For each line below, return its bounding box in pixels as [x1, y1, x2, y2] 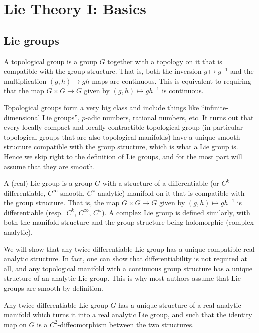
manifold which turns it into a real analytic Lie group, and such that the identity [4, 309, 252, 320]
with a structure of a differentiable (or [102, 178, 219, 188]
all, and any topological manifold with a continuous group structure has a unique [4, 263, 253, 273]
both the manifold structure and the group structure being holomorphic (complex [4, 217, 254, 227]
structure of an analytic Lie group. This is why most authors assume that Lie [4, 273, 241, 283]
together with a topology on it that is [107, 56, 222, 66]
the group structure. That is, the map [4, 197, 120, 208]
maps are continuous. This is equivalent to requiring [92, 75, 251, 86]
